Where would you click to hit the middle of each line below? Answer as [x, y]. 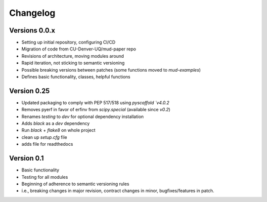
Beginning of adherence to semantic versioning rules [75, 184]
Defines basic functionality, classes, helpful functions [76, 77]
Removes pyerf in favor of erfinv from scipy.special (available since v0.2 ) [96, 110]
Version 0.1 [26, 158]
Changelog [32, 13]
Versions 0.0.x [32, 30]
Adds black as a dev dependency [56, 123]
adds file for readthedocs [47, 144]
